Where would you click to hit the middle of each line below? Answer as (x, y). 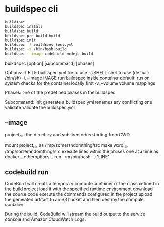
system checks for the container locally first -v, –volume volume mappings (80, 83)
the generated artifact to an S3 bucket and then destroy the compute (74, 200)
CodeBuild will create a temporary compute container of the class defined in (82, 184)
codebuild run (27, 172)
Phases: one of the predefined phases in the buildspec (60, 92)
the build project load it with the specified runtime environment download (79, 189)
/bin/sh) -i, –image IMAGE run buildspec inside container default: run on (78, 78)
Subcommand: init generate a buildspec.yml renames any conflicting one (79, 102)
